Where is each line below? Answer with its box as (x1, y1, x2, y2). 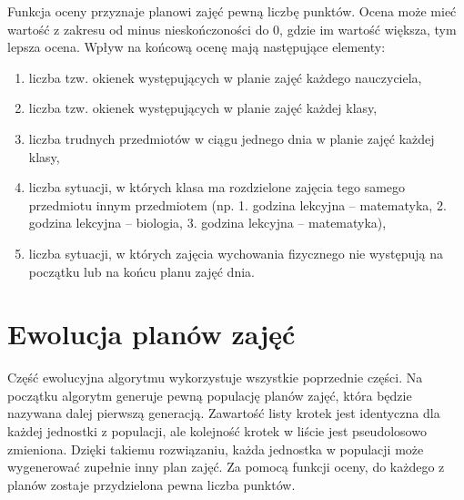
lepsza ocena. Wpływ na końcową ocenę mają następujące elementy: (7, 37, 386, 56)
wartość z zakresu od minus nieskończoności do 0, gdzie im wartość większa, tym (7, 19, 457, 38)
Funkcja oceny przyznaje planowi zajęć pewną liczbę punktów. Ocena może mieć (7, 2, 457, 20)
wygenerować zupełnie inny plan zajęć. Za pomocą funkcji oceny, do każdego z (7, 457, 445, 476)
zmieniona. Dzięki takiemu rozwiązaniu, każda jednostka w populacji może (7, 439, 424, 458)
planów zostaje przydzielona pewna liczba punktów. (7, 474, 296, 494)
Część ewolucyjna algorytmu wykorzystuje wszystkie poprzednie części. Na (7, 368, 423, 387)
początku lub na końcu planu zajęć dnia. (28, 261, 255, 281)
